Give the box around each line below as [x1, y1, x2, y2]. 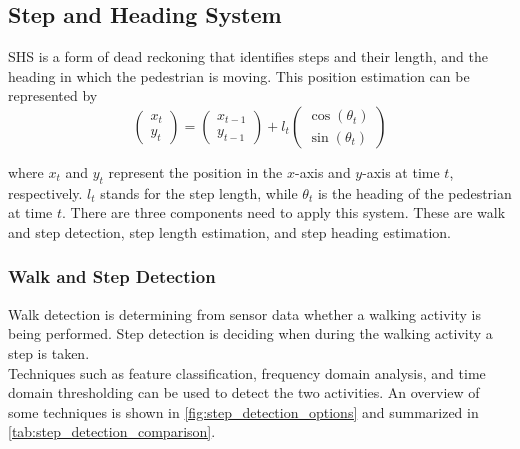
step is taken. [8, 342, 90, 363]
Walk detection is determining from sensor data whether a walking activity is [8, 303, 481, 324]
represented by [8, 85, 98, 106]
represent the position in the [108, 161, 283, 182]
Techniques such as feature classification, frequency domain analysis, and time [8, 362, 486, 383]
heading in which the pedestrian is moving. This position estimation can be [8, 65, 470, 86]
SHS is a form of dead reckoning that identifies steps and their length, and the [8, 46, 488, 67]
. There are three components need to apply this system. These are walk [62, 202, 506, 223]
